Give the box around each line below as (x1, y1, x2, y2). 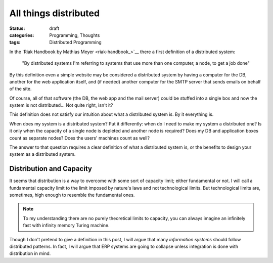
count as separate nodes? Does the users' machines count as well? (9, 135, 150, 141)
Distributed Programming (49, 39, 102, 46)
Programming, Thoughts (49, 32, 100, 38)
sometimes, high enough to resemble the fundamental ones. (9, 192, 135, 198)
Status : (9, 25, 25, 31)
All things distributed (9, 8, 100, 19)
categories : (9, 32, 34, 38)
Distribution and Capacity (9, 164, 92, 173)
